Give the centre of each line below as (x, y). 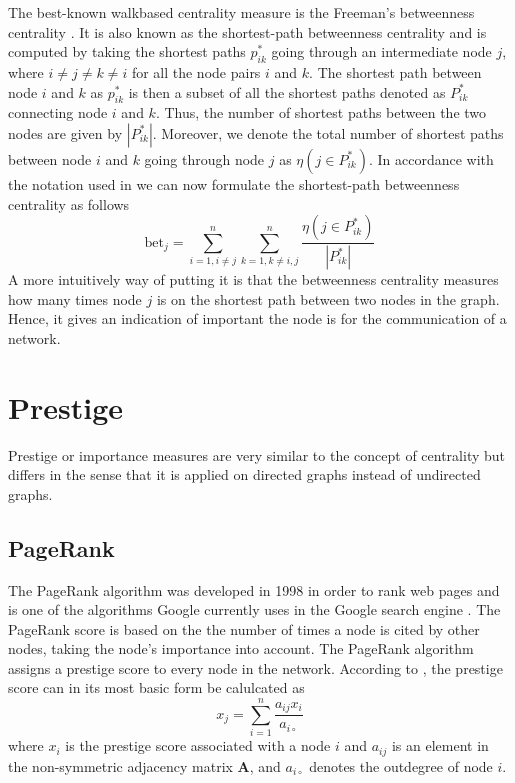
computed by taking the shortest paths (127, 51)
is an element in (440, 745)
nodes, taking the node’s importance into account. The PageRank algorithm (241, 648)
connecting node (58, 112)
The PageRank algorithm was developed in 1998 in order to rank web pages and (254, 589)
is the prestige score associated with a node (198, 745)
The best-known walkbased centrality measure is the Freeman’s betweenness (241, 12)
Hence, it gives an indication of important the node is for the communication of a (257, 318)
